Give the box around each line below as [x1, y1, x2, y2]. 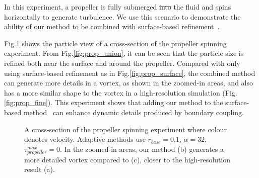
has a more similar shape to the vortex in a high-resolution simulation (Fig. [4, 87, 237, 98]
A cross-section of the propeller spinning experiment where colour [24, 124, 227, 134]
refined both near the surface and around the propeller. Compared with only [4, 57, 240, 68]
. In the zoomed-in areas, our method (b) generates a [60, 143, 224, 154]
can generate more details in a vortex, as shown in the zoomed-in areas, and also [4, 77, 253, 88]
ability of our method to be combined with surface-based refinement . [4, 21, 220, 32]
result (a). [24, 164, 55, 174]
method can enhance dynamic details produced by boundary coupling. [23, 107, 244, 117]
